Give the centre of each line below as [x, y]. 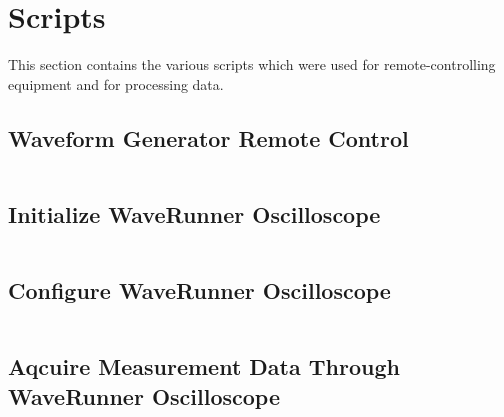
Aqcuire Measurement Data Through [204, 366]
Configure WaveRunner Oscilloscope [199, 290]
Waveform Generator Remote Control [208, 137]
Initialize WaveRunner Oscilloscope [194, 213]
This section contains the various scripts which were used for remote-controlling [252, 64]
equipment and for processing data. [116, 83]
